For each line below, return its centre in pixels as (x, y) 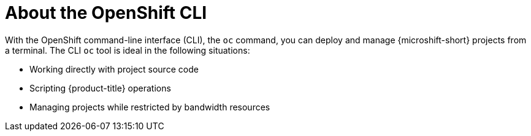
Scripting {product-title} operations (100, 88)
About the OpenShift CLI (106, 13)
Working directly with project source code (114, 69)
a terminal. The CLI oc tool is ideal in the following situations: (128, 50)
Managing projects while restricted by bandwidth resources (150, 107)
